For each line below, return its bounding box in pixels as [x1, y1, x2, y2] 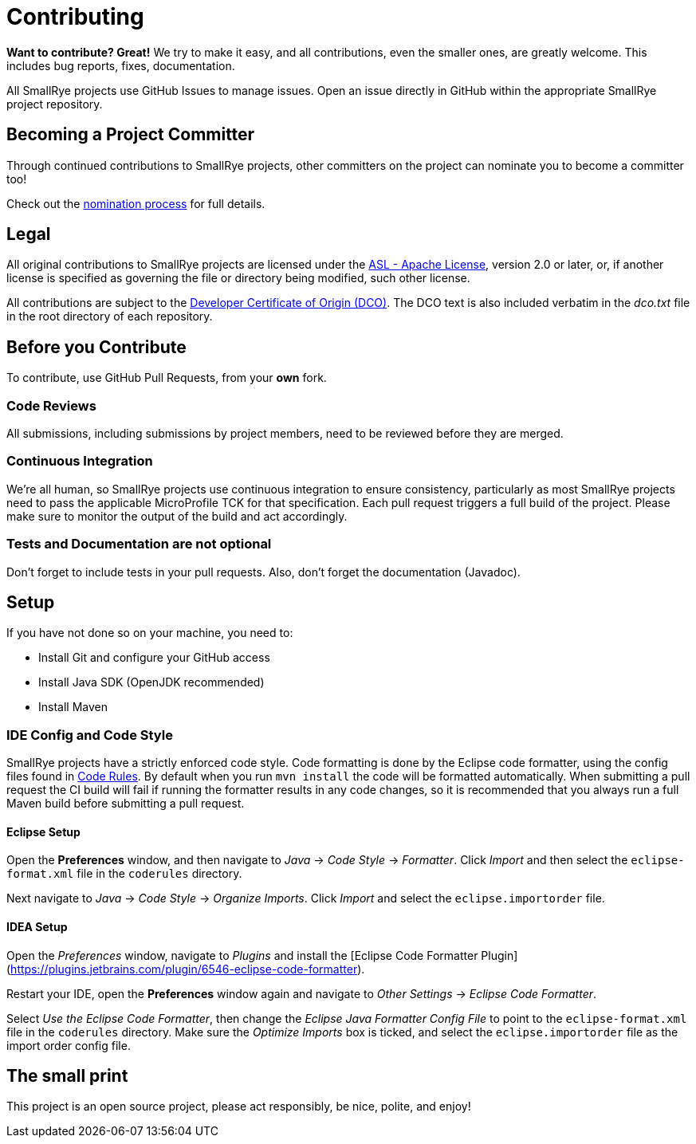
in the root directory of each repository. [6, 309, 213, 324]
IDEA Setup [6, 919, 68, 934]
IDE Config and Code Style [6, 726, 173, 743]
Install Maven [38, 700, 108, 714]
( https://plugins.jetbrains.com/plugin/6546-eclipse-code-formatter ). [6, 961, 365, 976]
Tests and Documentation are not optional [6, 536, 272, 552]
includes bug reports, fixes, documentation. [6, 58, 235, 73]
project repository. [6, 96, 103, 111]
